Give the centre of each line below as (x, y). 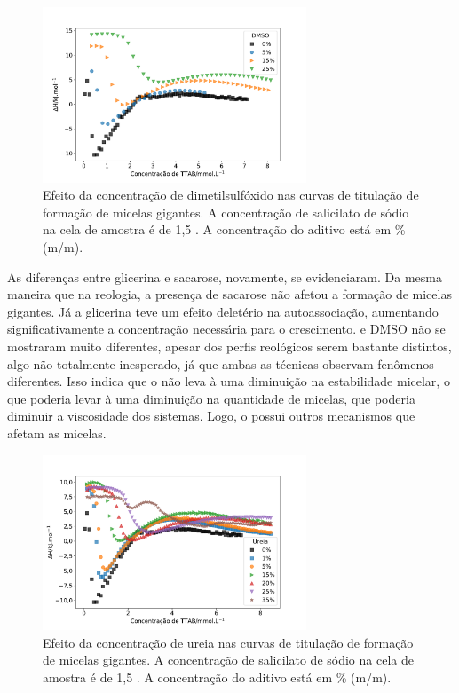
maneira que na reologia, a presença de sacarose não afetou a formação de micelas (229, 294)
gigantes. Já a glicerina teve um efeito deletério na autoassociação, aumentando (223, 311)
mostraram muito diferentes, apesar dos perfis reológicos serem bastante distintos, (229, 346)
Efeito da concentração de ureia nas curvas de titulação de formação (228, 642)
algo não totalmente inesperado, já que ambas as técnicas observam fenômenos (221, 363)
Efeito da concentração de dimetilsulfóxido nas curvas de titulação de (231, 195)
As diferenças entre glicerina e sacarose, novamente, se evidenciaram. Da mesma (225, 276)
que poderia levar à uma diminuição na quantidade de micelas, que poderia (211, 398)
